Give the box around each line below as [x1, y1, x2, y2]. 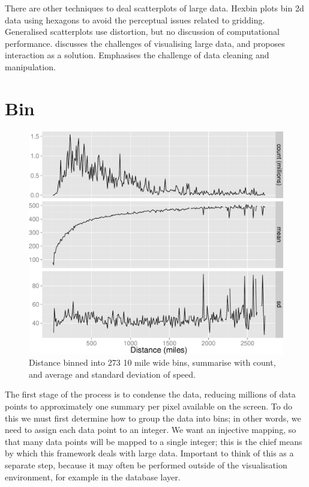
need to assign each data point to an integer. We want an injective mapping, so [5, 423, 296, 436]
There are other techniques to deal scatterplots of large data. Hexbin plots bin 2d [5, 2, 304, 14]
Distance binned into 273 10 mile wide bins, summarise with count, [29, 356, 276, 369]
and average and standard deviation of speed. [29, 368, 196, 380]
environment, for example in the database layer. [5, 470, 181, 483]
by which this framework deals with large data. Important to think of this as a [5, 447, 294, 459]
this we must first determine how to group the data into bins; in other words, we [5, 411, 301, 424]
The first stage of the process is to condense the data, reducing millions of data [5, 388, 296, 401]
